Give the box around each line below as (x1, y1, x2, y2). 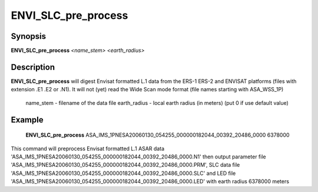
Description (11, 62, 55, 72)
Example (11, 115, 44, 125)
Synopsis (11, 31, 47, 41)
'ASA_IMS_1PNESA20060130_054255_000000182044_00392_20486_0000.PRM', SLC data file (11, 161, 240, 168)
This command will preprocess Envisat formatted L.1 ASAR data (11, 145, 165, 152)
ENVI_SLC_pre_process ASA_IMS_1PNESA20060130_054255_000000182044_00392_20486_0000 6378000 (25, 131, 290, 138)
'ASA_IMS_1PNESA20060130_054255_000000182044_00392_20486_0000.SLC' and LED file (11, 170, 236, 177)
